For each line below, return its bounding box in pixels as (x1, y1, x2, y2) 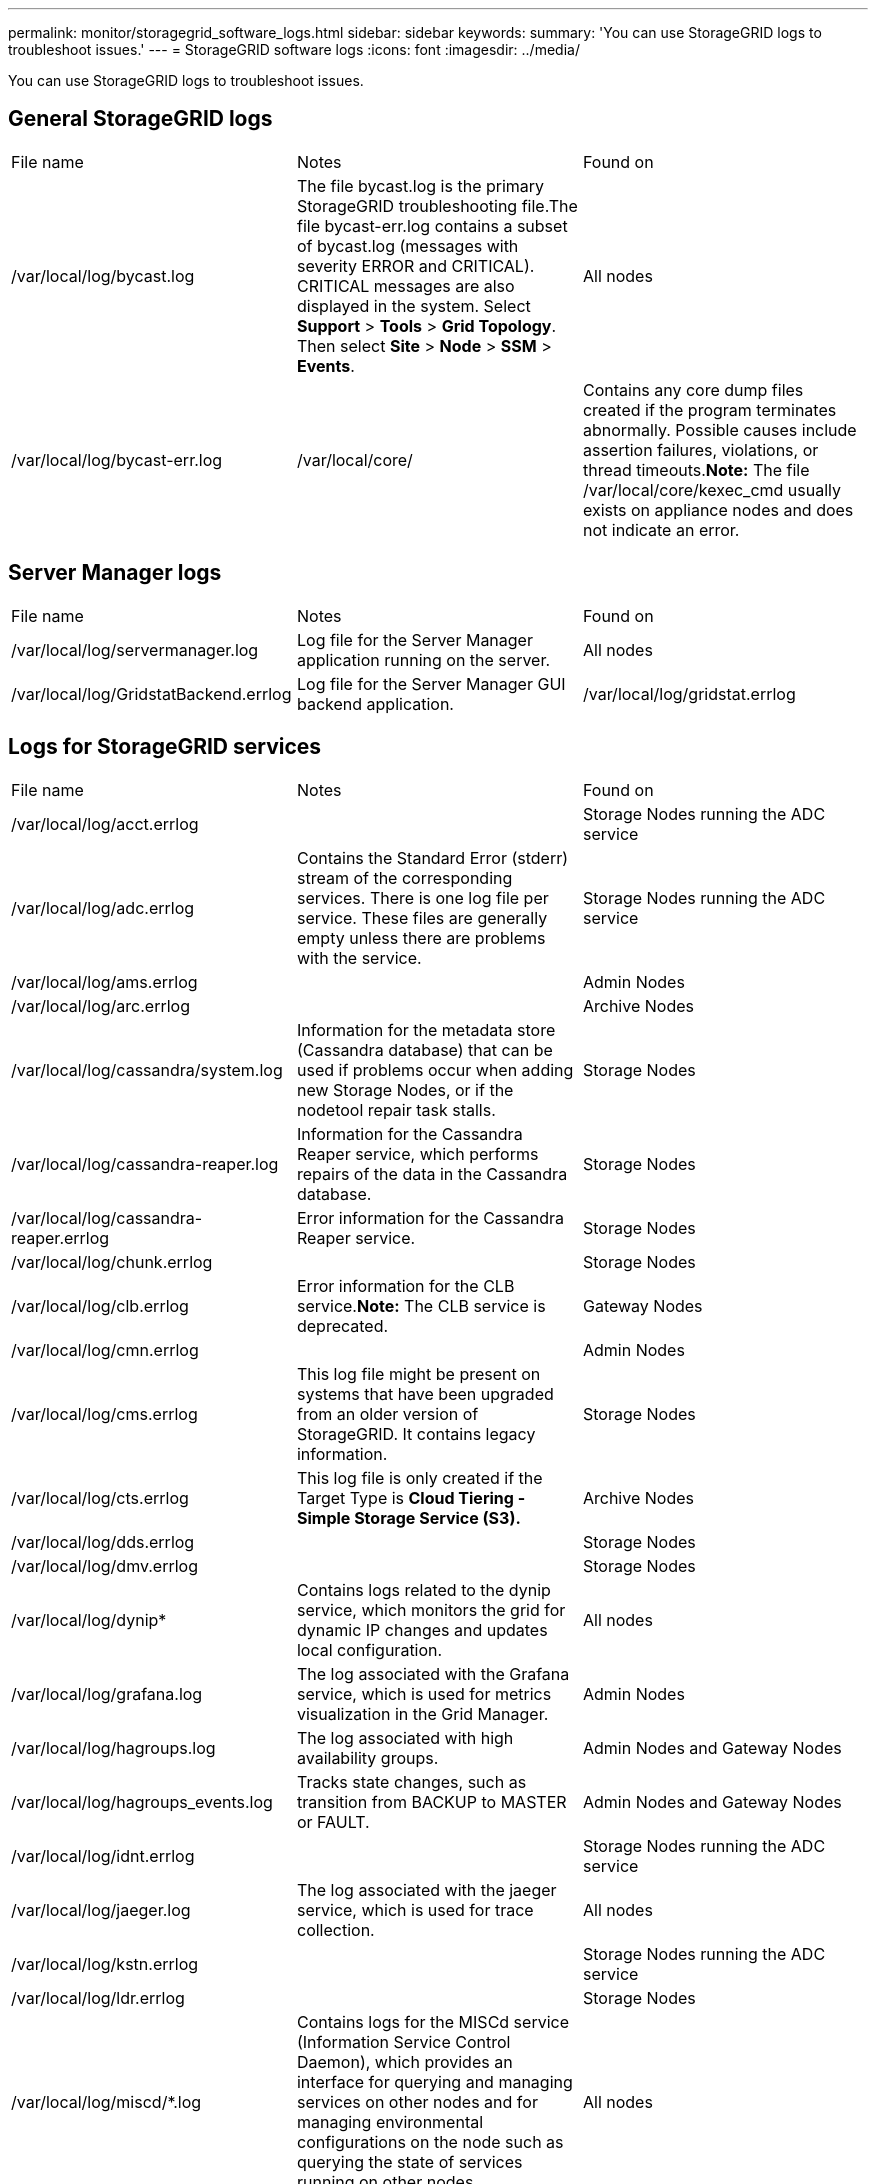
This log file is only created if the (296, 1467, 543, 1488)
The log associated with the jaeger (296, 1879, 557, 1900)
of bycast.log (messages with (296, 235, 519, 256)
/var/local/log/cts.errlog (11, 1487, 189, 1508)
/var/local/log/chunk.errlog (11, 1251, 213, 1272)
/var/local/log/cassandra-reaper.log (11, 1153, 279, 1174)
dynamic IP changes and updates (296, 1619, 548, 1640)
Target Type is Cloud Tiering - (296, 1487, 526, 1508)
